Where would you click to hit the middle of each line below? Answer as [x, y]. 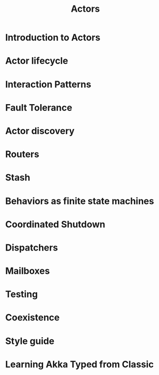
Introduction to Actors [53, 37]
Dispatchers [32, 247]
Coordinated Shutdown [55, 224]
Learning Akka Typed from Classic [80, 364]
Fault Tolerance [39, 107]
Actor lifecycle [37, 61]
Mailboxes [27, 271]
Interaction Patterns [48, 84]
